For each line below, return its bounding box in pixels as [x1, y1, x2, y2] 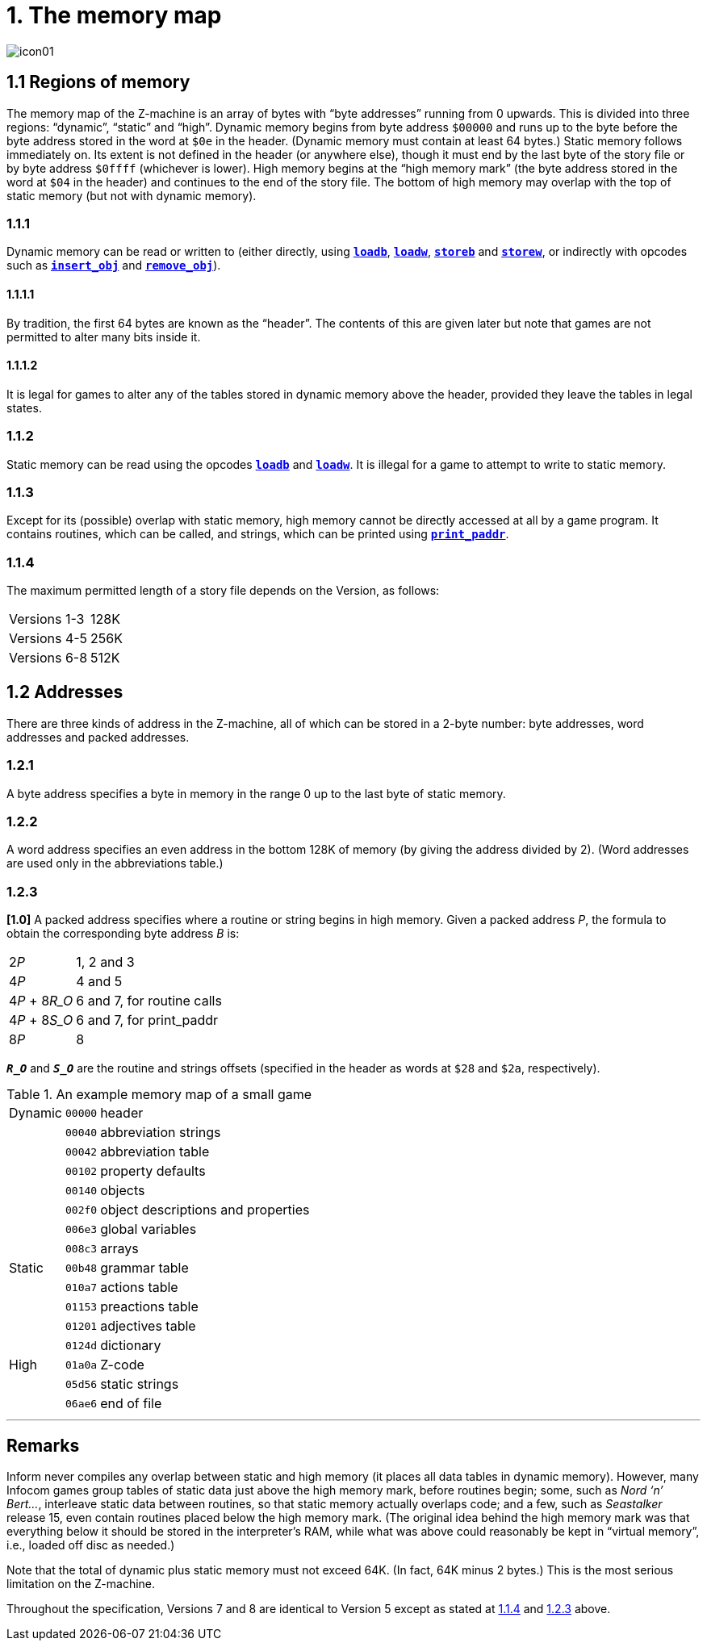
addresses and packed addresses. [6, 729, 190, 744]
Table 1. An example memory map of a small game [6, 1086, 312, 1103]
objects [100, 1182, 145, 1199]
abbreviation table [100, 1143, 210, 1160]
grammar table [100, 1260, 189, 1277]
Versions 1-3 [9, 611, 85, 628]
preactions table [100, 1298, 199, 1315]
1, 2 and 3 [76, 954, 135, 971]
